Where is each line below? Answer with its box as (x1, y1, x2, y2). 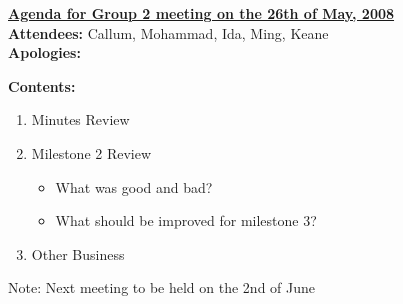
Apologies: (8, 42, 81, 63)
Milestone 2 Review (31, 142, 152, 163)
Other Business (31, 243, 125, 264)
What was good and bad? (55, 176, 213, 197)
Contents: (8, 75, 76, 96)
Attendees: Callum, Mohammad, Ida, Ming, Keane (8, 22, 329, 43)
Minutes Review (31, 109, 130, 130)
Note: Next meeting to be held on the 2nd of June (8, 277, 316, 298)
